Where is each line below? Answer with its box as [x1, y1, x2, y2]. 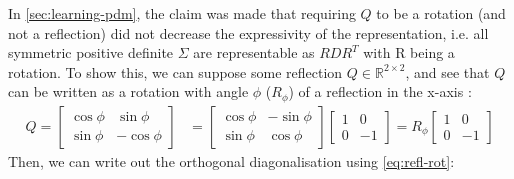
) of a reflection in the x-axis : [288, 81, 472, 102]
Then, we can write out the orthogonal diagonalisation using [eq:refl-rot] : [8, 150, 455, 171]
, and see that [405, 61, 490, 82]
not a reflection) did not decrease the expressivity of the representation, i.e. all [8, 22, 489, 43]
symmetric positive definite [8, 42, 174, 63]
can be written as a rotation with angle [8, 81, 249, 102]
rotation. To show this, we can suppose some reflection [8, 61, 343, 82]
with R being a [363, 42, 455, 63]
